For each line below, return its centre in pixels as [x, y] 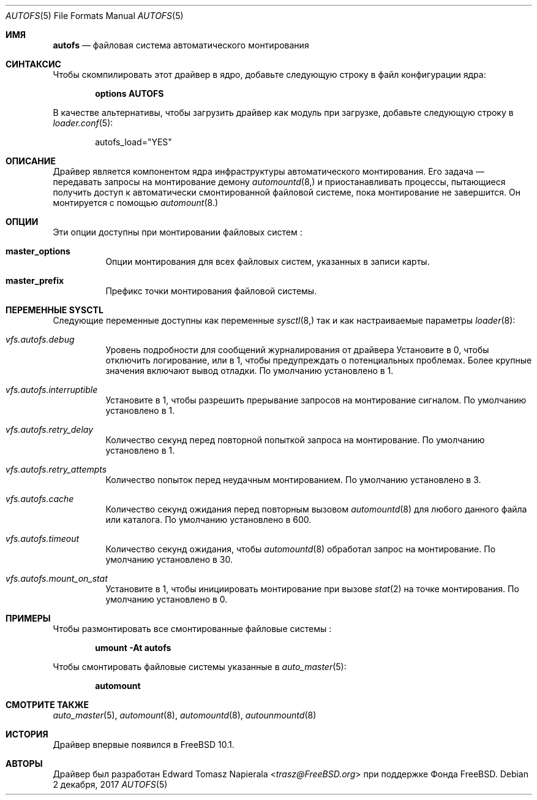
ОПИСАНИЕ [31, 161]
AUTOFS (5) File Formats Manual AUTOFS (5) [95, 16]
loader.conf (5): [83, 123]
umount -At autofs [133, 648]
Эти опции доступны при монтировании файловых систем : [178, 232]
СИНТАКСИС [33, 64]
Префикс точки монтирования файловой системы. [211, 291]
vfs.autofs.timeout [43, 539]
